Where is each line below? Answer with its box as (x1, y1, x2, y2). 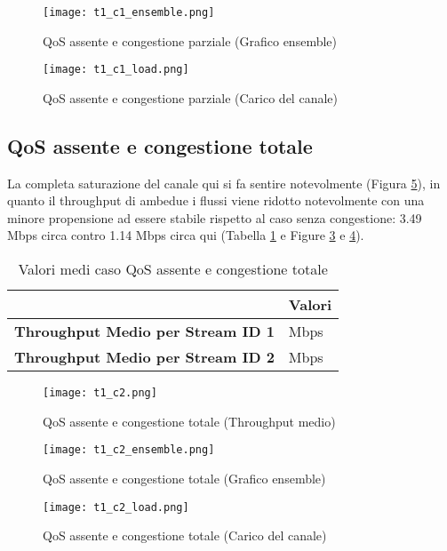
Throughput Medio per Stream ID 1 (14, 321, 275, 342)
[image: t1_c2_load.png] (43, 500, 189, 514)
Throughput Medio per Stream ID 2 (14, 347, 275, 368)
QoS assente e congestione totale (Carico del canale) (43, 526, 327, 545)
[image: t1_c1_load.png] (43, 63, 189, 76)
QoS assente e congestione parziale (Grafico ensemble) (43, 31, 337, 50)
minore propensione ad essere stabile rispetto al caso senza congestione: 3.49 (7, 208, 422, 227)
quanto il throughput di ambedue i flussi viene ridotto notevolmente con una (7, 191, 425, 210)
